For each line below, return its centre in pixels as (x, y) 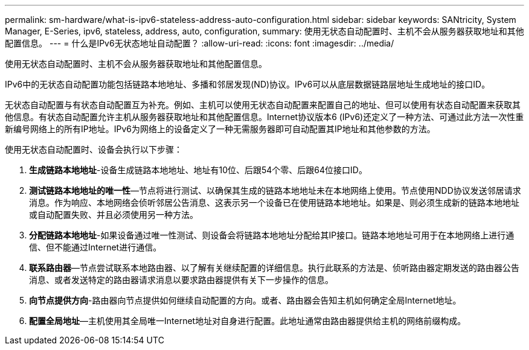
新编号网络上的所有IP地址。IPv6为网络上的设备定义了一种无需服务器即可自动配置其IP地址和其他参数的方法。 (220, 129)
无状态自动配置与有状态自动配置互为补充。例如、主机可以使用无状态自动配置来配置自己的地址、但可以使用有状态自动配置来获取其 (263, 105)
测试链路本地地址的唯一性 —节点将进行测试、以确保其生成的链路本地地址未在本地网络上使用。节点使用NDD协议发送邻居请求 (275, 190)
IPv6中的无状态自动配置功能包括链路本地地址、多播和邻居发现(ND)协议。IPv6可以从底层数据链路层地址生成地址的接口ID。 (248, 84)
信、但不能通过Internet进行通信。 (95, 247)
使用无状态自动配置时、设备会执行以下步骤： (94, 149)
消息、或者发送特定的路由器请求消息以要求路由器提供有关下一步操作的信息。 (181, 280)
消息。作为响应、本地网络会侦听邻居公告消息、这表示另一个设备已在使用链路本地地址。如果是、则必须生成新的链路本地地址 (274, 202)
